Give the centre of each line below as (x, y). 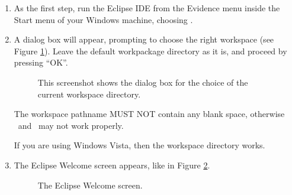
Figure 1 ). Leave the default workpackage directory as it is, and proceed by (150, 51)
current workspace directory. (89, 94)
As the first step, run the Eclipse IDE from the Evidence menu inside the (147, 8)
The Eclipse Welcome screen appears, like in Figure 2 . (112, 165)
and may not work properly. (71, 125)
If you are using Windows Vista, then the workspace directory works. (139, 145)
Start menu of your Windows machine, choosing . (103, 19)
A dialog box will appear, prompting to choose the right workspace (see (144, 39)
